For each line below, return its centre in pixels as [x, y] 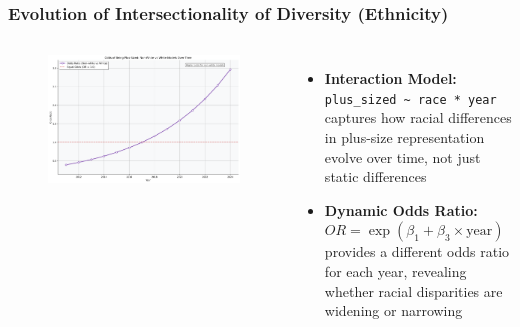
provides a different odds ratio [417, 251]
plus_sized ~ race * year [410, 99]
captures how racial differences [418, 117]
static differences [375, 176]
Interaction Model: [390, 78]
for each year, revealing [395, 271]
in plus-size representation [404, 137]
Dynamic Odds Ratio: [401, 209]
